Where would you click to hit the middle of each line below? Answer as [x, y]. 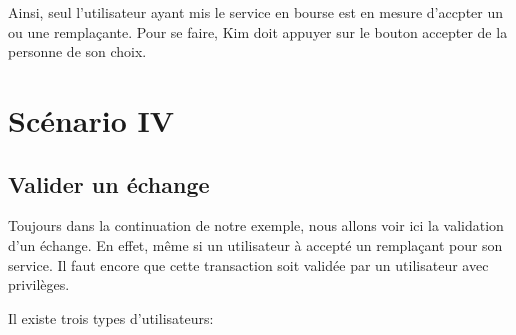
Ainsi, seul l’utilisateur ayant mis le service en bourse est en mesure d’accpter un [256, 12]
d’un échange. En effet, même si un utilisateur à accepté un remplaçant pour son [255, 244]
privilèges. [39, 284]
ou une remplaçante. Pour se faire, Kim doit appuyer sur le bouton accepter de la [258, 31]
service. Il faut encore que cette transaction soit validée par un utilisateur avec [248, 264]
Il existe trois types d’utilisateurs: [111, 317]
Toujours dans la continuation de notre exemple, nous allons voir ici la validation [256, 225]
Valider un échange [109, 183]
